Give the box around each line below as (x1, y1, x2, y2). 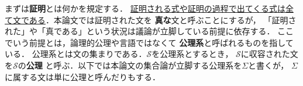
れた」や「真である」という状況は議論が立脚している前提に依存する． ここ (5, 25, 294, 37)
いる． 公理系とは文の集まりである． (5, 48, 147, 60)
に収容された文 (240, 48, 298, 60)
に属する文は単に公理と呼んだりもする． (5, 70, 160, 83)
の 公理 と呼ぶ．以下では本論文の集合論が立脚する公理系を (18, 59, 242, 71)
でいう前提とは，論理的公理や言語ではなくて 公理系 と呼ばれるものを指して (5, 36, 294, 48)
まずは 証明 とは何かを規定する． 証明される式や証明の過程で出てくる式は (5, 2, 285, 14)
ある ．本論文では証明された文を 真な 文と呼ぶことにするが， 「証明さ (29, 13, 297, 26)
